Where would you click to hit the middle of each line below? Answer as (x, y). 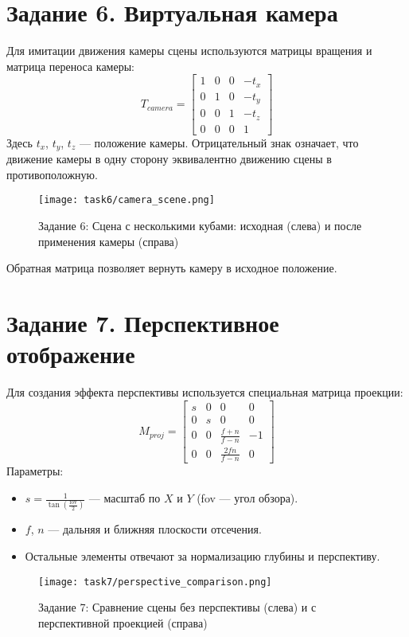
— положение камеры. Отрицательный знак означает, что (219, 142)
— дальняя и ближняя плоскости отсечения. (155, 529)
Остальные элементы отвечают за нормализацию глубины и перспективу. (203, 555)
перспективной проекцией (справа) (123, 622)
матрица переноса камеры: (70, 66)
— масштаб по (125, 498)
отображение (71, 354)
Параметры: (35, 471)
